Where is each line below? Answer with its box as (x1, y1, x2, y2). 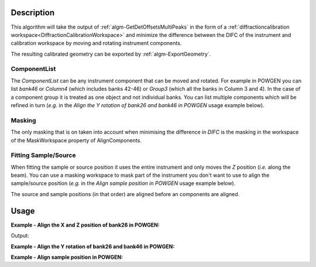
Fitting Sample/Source (11, 151, 76, 159)
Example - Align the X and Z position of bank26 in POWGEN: (11, 221, 160, 228)
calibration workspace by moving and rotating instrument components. (11, 40, 182, 47)
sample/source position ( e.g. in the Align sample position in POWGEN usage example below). (11, 180, 236, 187)
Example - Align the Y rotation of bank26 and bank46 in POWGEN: (11, 243, 175, 250)
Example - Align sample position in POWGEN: (11, 254, 123, 261)
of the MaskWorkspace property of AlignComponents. (11, 136, 142, 143)
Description (11, 8, 55, 18)
